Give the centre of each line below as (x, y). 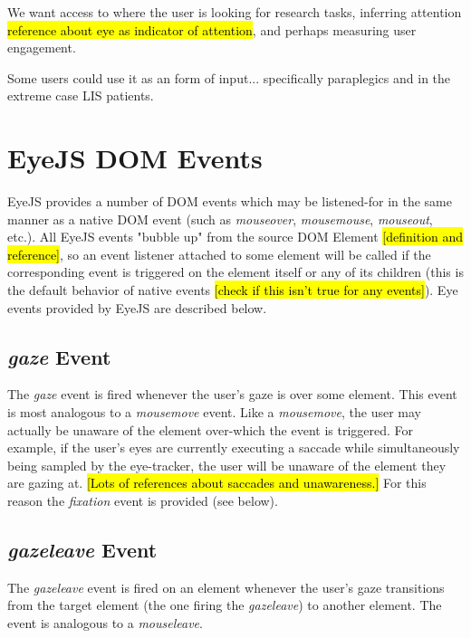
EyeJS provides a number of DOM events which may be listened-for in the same (230, 201)
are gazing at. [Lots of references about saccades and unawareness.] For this (217, 483)
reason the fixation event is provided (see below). (143, 501)
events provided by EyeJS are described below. (137, 307)
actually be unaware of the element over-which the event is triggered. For (211, 429)
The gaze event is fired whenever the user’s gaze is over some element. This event (232, 394)
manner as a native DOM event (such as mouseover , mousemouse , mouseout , (220, 219)
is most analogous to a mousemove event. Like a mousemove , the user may (214, 412)
